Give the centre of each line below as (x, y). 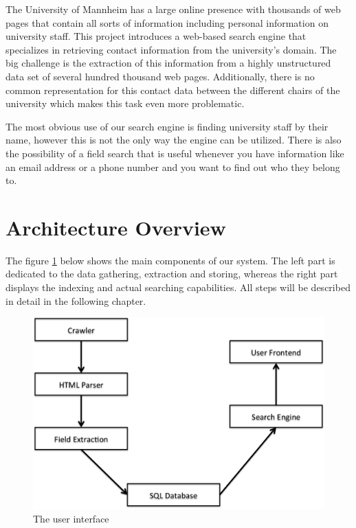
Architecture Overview (116, 227)
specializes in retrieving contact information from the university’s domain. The (171, 49)
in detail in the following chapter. (76, 300)
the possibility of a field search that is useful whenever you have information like (175, 153)
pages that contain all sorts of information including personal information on (167, 22)
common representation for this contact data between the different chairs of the (173, 90)
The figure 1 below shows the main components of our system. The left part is (170, 260)
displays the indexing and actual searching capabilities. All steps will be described (178, 287)
